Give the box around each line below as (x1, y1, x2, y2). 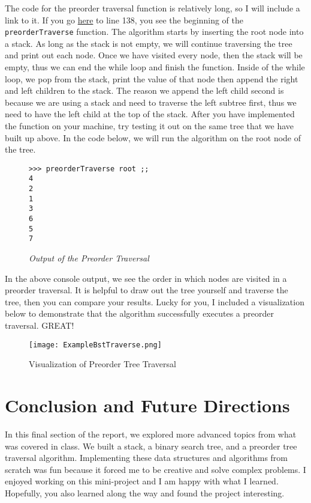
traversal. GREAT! (5, 319, 74, 331)
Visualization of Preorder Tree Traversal (29, 358, 176, 370)
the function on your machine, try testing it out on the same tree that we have (5, 120, 294, 132)
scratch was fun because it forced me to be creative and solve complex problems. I (5, 463, 306, 475)
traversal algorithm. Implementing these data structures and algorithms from (5, 451, 288, 464)
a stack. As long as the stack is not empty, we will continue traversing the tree (5, 37, 292, 49)
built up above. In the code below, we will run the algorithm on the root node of (5, 131, 301, 144)
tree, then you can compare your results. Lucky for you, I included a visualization (5, 295, 304, 308)
